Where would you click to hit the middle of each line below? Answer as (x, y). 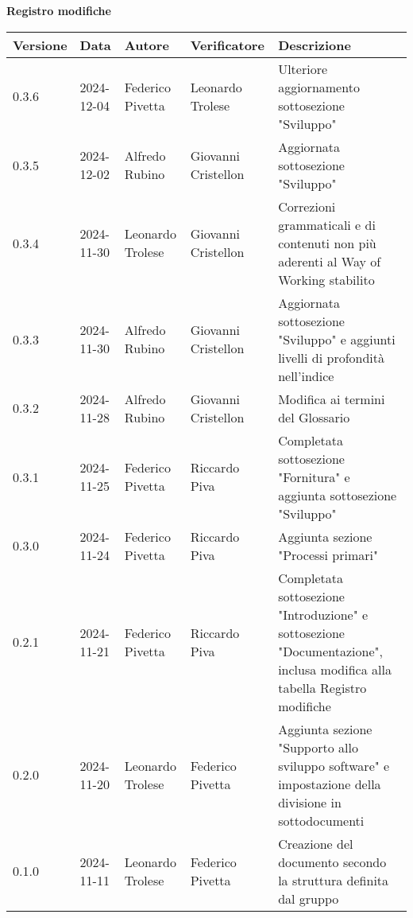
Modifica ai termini (332, 399)
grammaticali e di (327, 224)
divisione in (310, 802)
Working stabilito (326, 279)
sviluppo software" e (334, 765)
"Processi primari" (328, 554)
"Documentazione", (330, 651)
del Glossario (314, 417)
